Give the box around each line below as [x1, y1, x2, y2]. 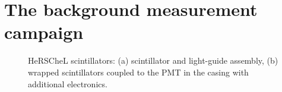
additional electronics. [28, 77, 107, 90]
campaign [4, 20, 84, 44]
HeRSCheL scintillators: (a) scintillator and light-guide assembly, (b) [28, 54, 278, 67]
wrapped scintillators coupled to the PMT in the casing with [28, 65, 249, 78]
